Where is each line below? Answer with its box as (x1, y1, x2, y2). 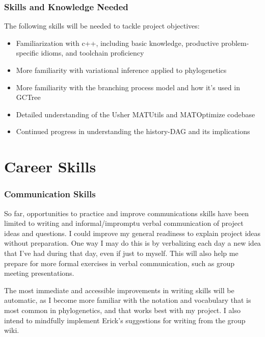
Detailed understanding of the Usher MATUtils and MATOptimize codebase (16, 109, 255, 119)
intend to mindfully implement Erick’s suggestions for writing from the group (4, 315, 246, 325)
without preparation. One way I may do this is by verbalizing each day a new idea (4, 238, 261, 248)
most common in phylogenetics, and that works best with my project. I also (4, 304, 241, 315)
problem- (221, 37, 249, 48)
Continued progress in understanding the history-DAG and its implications (16, 126, 250, 137)
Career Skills (4, 156, 96, 177)
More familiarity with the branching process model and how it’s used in (16, 82, 240, 92)
